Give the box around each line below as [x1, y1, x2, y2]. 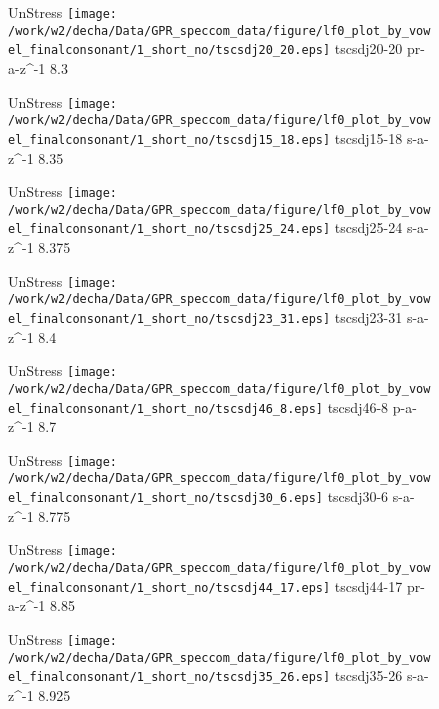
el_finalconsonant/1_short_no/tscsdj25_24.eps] [8, 222, 331, 237]
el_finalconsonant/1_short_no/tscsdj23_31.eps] [8, 312, 331, 326]
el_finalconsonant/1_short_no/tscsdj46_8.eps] [8, 401, 323, 416]
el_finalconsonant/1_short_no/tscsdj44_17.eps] [8, 580, 331, 595]
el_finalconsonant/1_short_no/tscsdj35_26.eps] [8, 670, 331, 685]
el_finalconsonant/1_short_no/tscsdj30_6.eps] [8, 491, 323, 506]
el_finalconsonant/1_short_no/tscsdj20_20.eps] [8, 43, 331, 58]
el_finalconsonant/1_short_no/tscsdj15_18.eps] [8, 132, 331, 147]
